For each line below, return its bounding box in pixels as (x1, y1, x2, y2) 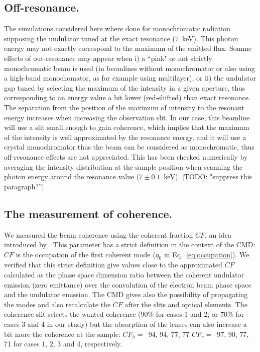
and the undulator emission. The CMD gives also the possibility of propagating (4, 289, 248, 300)
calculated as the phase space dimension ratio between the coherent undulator (4, 269, 244, 280)
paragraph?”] (4, 181, 44, 191)
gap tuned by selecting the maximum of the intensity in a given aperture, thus (4, 82, 245, 93)
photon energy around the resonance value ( (4, 171, 140, 182)
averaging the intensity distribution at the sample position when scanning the (4, 161, 243, 172)
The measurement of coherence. (4, 205, 173, 221)
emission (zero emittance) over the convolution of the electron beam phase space (4, 279, 251, 290)
